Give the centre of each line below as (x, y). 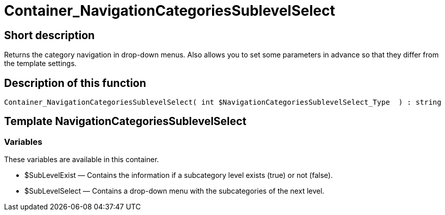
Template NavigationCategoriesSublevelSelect (125, 121)
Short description (50, 35)
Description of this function (75, 83)
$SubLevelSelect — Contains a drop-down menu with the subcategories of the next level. (174, 191)
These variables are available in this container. (82, 160)
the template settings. (40, 64)
